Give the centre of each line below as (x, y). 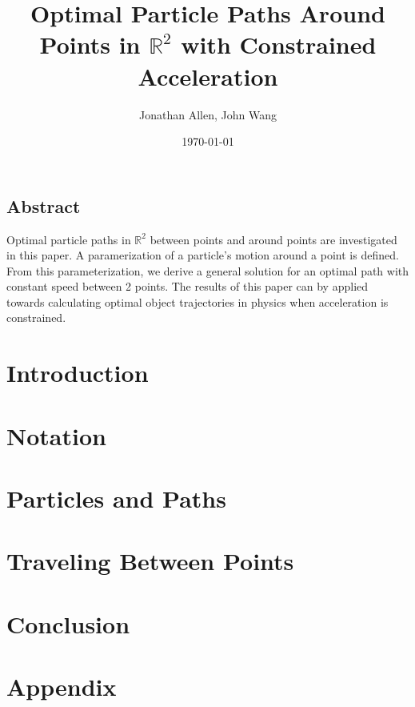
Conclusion (68, 623)
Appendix (62, 687)
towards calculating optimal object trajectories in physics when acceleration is (198, 301)
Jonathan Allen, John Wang (208, 114)
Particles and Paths (116, 498)
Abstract (44, 205)
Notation (56, 435)
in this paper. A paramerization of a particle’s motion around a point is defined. (203, 255)
